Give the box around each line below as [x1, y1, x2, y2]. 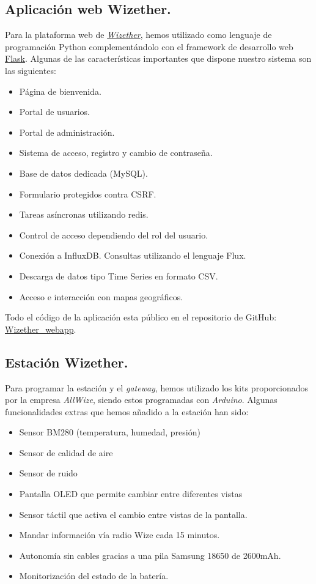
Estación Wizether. [5, 352, 128, 371]
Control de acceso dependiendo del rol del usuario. [19, 228, 208, 241]
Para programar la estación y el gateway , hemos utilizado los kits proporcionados [5, 381, 308, 394]
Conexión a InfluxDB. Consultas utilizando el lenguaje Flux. [19, 249, 246, 262]
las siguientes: [5, 64, 56, 76]
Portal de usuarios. [19, 105, 90, 118]
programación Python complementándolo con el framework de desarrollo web [5, 40, 293, 53]
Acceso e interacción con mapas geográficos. [19, 290, 183, 303]
